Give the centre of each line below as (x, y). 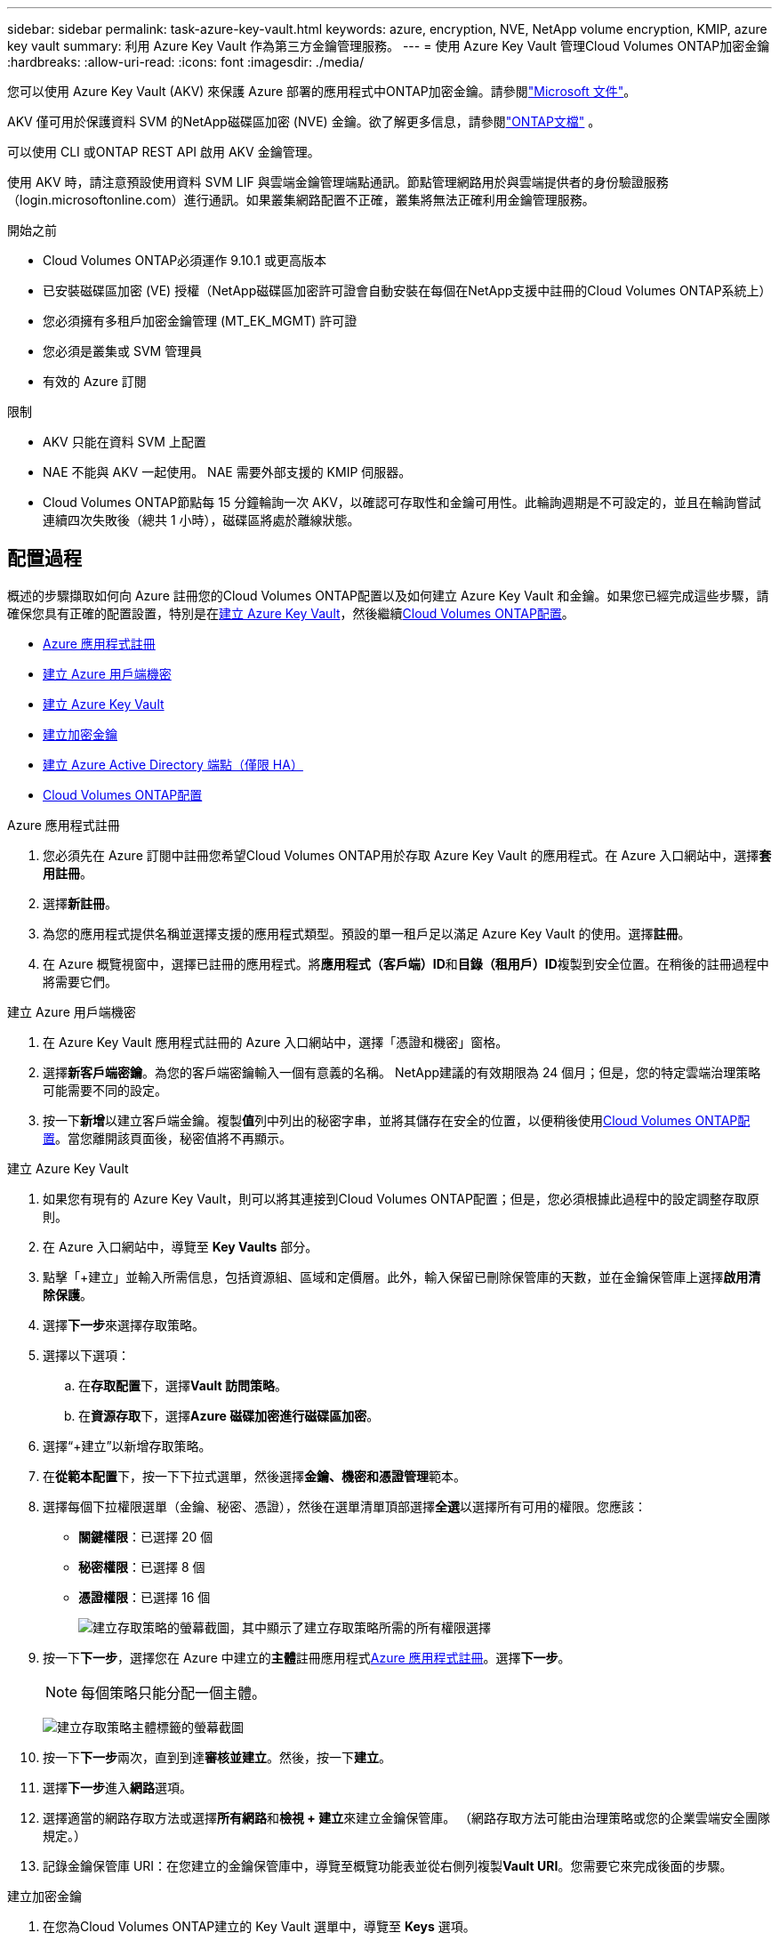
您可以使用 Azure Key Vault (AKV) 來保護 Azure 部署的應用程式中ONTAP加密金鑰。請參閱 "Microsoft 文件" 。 (322, 91)
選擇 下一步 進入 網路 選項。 (117, 1787)
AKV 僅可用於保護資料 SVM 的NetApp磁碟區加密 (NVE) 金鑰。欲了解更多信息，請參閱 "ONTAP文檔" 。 (304, 121)
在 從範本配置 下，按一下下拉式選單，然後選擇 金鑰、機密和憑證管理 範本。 (254, 1476)
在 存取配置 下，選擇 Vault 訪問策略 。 (183, 1385)
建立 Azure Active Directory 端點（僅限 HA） (173, 764)
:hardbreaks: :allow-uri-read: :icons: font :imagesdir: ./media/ (186, 62)
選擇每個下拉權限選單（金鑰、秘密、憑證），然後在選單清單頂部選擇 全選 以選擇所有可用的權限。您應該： (345, 1506)
